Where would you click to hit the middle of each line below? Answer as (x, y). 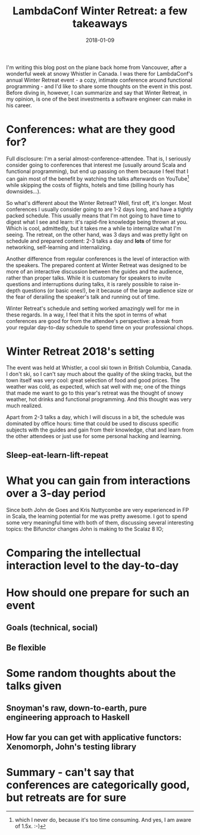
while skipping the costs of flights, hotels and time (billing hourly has (90, 185)
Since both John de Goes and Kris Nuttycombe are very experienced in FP (98, 510)
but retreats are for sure (66, 798)
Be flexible (26, 648)
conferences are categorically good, (98, 785)
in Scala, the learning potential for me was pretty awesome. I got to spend (97, 516)
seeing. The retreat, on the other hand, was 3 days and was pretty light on (97, 234)
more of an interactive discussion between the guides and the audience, (95, 271)
